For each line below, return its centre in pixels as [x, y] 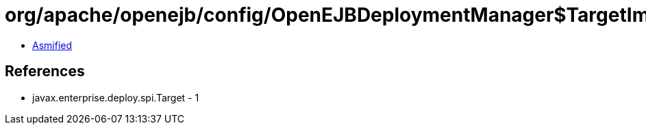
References [45, 71]
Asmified [52, 45]
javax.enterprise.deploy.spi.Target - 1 [116, 97]
